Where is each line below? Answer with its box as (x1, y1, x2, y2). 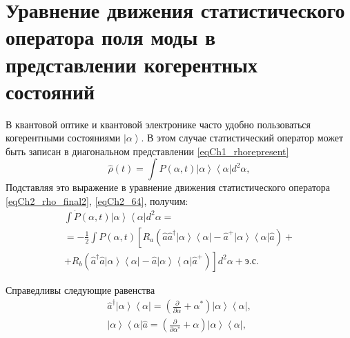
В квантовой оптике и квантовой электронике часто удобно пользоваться (6, 117, 311, 131)
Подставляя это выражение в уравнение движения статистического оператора (6, 180, 331, 195)
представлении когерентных (6, 50, 257, 78)
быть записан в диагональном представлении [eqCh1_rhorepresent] (6, 143, 289, 158)
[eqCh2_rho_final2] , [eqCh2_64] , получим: (6, 194, 188, 208)
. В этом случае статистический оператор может (141, 130, 344, 145)
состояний (6, 77, 95, 105)
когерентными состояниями (6, 130, 121, 145)
